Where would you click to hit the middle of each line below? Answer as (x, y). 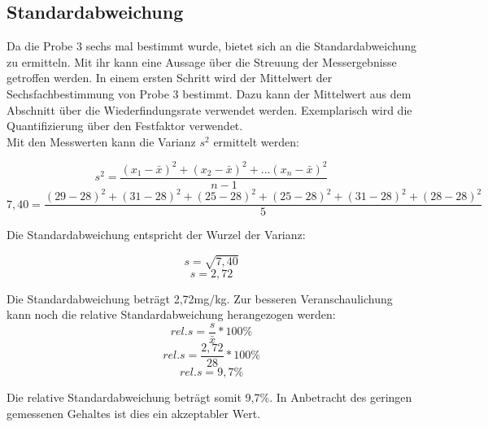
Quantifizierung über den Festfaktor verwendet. (125, 126)
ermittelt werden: (256, 141)
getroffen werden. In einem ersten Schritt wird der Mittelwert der (170, 78)
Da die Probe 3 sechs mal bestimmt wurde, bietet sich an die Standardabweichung (212, 46)
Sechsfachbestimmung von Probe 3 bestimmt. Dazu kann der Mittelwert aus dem (209, 93)
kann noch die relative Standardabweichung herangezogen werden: (171, 314)
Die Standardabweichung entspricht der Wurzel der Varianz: (156, 235)
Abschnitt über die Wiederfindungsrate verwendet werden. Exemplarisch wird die (209, 109)
